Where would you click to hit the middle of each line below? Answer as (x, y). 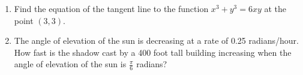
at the (275, 8)
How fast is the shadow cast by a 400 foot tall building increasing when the (153, 52)
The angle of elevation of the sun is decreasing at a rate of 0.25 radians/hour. (156, 40)
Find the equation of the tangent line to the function (111, 8)
